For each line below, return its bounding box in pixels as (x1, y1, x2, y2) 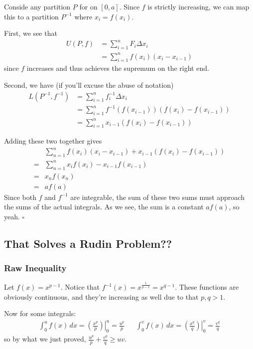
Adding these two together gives (4, 136, 102, 146)
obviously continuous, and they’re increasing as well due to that (4, 291, 199, 302)
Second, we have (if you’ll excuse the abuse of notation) (4, 80, 174, 90)
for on (79, 1, 98, 11)
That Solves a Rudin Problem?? (4, 235, 172, 251)
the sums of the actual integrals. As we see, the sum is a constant (4, 201, 204, 212)
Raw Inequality (4, 262, 67, 274)
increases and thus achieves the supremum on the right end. (26, 63, 209, 73)
